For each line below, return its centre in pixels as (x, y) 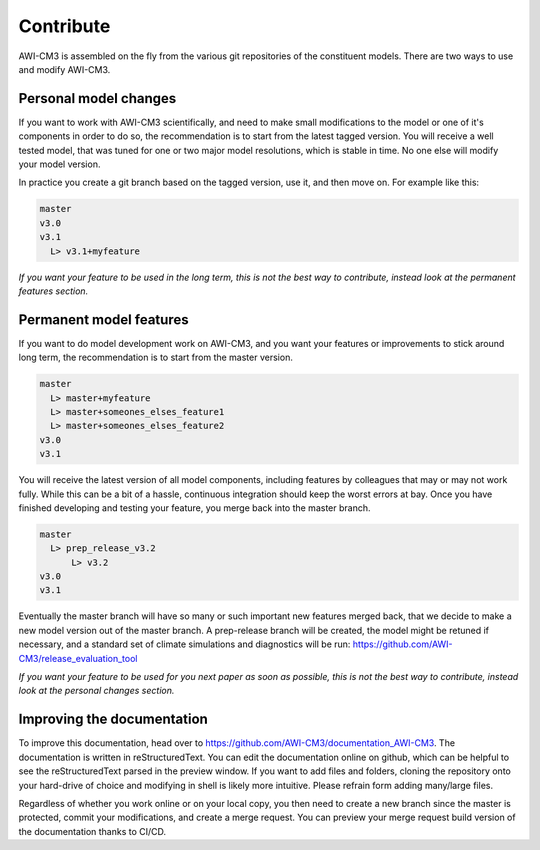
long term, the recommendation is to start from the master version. (156, 357)
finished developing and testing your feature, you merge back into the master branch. (194, 507)
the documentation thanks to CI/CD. (92, 831)
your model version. (59, 164)
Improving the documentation (113, 719)
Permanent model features (103, 319)
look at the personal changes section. (96, 691)
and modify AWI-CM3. (64, 69)
